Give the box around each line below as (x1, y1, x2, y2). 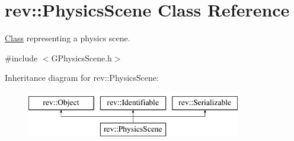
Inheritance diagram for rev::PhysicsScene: (5, 71, 159, 84)
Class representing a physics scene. (5, 32, 130, 44)
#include (5, 51, 38, 64)
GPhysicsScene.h (51, 51, 112, 64)
